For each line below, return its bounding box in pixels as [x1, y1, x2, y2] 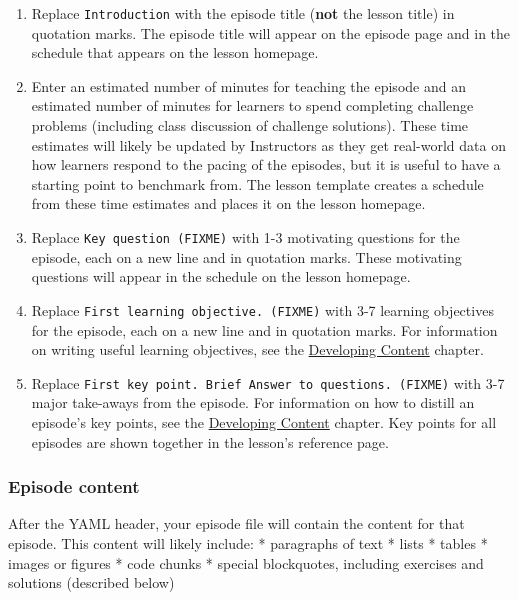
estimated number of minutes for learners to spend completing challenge [31, 95, 474, 116]
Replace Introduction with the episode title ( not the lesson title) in [31, 3, 455, 23]
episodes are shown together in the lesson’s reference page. [31, 431, 389, 452]
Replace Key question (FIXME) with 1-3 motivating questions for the [31, 227, 460, 247]
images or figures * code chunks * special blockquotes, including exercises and [8, 552, 484, 573]
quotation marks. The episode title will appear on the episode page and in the [31, 22, 511, 43]
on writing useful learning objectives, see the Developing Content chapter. [31, 339, 484, 360]
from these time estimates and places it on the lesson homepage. [31, 193, 426, 214]
